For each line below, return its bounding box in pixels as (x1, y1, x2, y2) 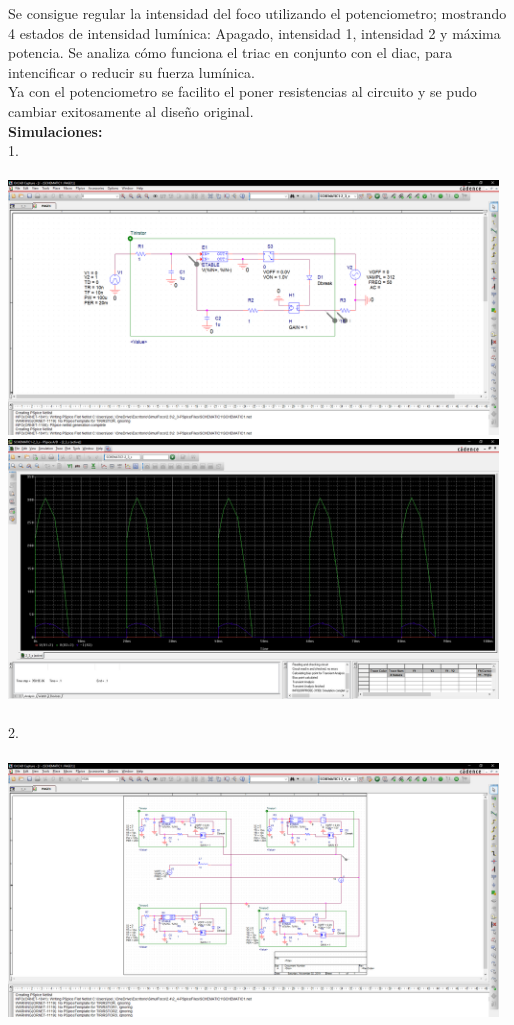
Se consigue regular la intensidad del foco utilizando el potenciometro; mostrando (8, 3, 507, 23)
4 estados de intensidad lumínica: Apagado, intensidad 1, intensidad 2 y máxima (8, 22, 501, 43)
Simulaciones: (8, 120, 103, 141)
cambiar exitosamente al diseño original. (8, 100, 254, 121)
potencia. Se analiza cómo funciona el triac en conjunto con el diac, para (8, 42, 453, 63)
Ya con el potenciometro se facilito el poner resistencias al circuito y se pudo (8, 81, 477, 102)
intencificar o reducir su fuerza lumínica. (8, 61, 255, 82)
